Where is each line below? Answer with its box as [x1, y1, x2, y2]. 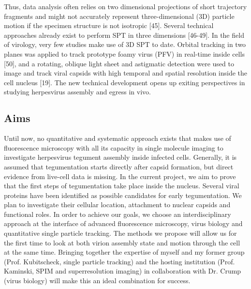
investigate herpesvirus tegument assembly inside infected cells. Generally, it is [4, 152, 237, 162]
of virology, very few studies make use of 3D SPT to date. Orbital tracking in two [4, 39, 246, 49]
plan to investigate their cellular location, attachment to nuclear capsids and [4, 199, 231, 210]
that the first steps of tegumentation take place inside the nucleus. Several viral [4, 181, 239, 191]
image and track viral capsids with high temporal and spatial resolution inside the [4, 68, 248, 78]
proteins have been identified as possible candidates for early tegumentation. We [4, 190, 242, 200]
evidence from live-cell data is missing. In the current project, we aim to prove [4, 171, 236, 181]
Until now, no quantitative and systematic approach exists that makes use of [4, 133, 231, 143]
